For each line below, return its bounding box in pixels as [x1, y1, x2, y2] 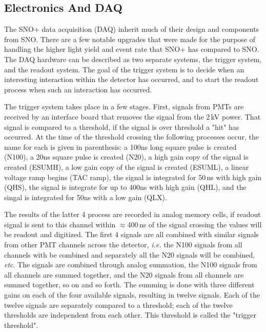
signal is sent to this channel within [4, 219, 116, 229]
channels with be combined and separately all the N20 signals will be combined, [4, 249, 255, 260]
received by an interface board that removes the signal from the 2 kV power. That [4, 111, 261, 122]
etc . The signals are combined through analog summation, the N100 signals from [4, 259, 257, 270]
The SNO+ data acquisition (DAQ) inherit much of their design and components [4, 24, 259, 34]
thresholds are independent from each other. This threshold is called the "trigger [4, 309, 257, 320]
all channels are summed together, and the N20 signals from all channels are [4, 269, 244, 280]
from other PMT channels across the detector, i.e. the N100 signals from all [4, 239, 242, 250]
